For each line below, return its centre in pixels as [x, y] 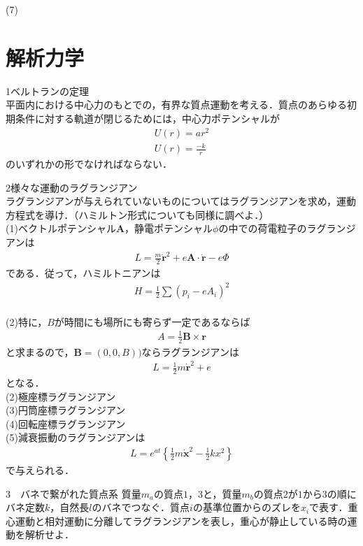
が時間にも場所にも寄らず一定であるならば [152, 321]
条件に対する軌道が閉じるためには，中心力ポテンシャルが [147, 118]
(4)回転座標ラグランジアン [66, 423]
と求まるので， [40, 351]
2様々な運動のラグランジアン [72, 187]
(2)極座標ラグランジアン [61, 396]
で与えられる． [40, 469]
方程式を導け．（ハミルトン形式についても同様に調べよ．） [137, 214]
